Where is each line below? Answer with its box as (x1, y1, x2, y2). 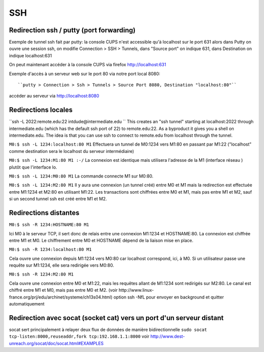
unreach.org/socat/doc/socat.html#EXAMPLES (9, 340, 104, 346)
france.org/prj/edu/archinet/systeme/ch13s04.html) (9, 294, 112, 300)
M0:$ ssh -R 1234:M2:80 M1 (9, 272, 74, 277)
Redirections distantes (9, 209, 80, 217)
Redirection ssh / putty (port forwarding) (9, 26, 136, 34)
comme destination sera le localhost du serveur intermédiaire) (9, 148, 134, 154)
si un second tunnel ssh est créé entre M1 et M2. (9, 196, 107, 202)
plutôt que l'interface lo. (9, 164, 57, 170)
